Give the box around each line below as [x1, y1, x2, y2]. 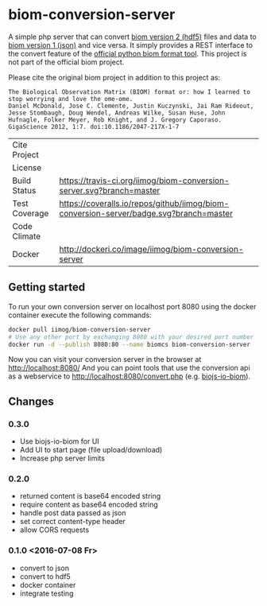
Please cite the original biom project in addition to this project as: [8, 72, 221, 82]
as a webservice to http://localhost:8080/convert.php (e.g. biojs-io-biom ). [8, 371, 251, 381]
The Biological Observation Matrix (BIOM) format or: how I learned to [8, 87, 250, 96]
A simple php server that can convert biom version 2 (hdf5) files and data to [8, 32, 257, 41]
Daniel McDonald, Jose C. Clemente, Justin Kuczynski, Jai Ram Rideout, [8, 102, 254, 110]
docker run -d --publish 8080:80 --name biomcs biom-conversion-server [8, 340, 250, 348]
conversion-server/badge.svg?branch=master [59, 208, 233, 219]
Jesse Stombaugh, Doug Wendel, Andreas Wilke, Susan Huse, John [8, 109, 226, 117]
